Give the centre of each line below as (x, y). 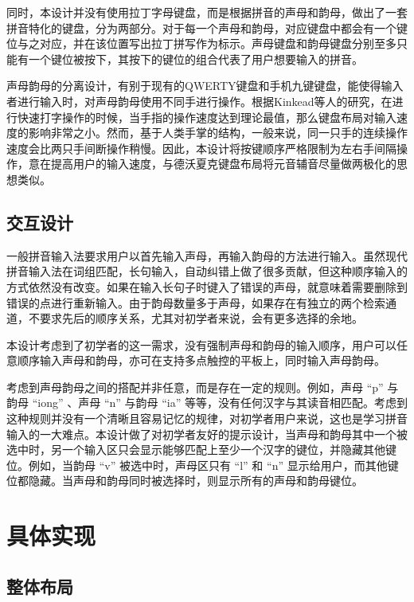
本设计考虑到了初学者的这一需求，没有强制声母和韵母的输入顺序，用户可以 (201, 344)
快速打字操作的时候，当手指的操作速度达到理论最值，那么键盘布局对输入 (207, 117)
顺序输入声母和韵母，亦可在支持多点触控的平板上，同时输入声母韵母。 (201, 360)
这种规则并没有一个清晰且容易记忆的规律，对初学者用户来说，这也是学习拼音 (207, 418)
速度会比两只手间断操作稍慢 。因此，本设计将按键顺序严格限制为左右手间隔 (201, 148)
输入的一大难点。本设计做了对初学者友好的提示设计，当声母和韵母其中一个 (201, 434)
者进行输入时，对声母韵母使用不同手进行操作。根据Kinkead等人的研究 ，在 (199, 101)
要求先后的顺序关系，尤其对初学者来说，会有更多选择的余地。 (201, 318)
